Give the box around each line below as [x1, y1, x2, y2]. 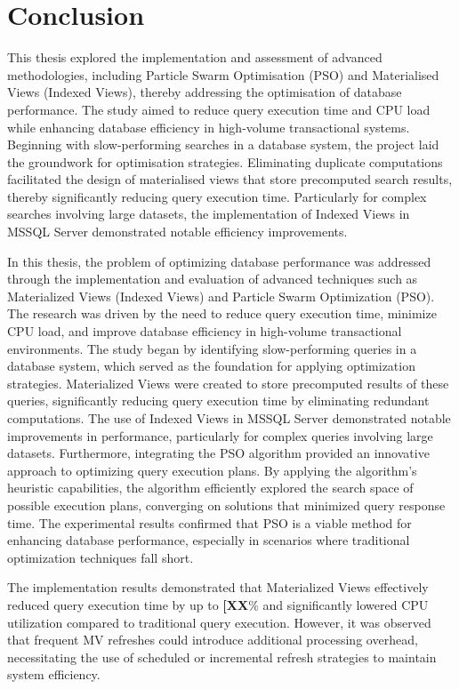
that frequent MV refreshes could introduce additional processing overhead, [7, 630, 418, 649]
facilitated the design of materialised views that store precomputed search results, [7, 170, 453, 188]
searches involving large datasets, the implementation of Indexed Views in [7, 204, 410, 223]
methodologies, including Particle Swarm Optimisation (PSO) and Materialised [7, 65, 439, 84]
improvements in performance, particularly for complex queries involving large [7, 426, 433, 445]
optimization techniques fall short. [7, 548, 194, 566]
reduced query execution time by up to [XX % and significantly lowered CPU [7, 595, 429, 613]
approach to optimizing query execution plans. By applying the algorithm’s [7, 461, 417, 479]
